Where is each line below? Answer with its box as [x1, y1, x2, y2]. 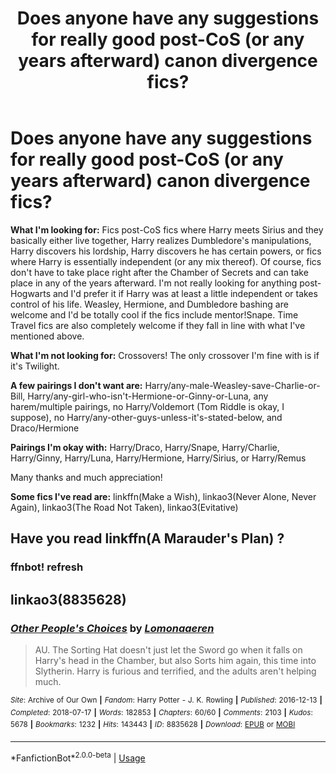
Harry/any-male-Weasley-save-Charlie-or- [144, 379, 321, 391]
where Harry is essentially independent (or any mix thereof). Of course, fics [10, 255, 322, 267]
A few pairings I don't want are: [10, 379, 143, 391]
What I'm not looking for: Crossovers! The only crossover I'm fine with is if [10, 349, 320, 361]
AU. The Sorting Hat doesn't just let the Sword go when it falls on [34, 643, 303, 656]
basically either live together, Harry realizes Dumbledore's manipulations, [10, 234, 312, 246]
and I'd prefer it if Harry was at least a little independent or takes [52, 287, 318, 299]
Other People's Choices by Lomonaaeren [10, 621, 215, 635]
